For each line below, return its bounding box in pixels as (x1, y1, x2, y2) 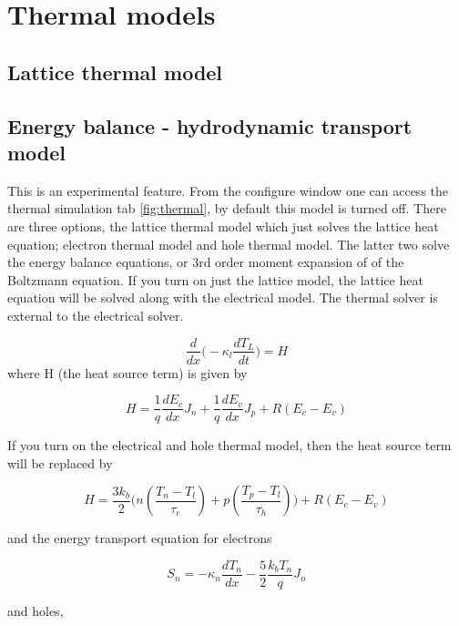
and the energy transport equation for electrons (7, 529, 272, 548)
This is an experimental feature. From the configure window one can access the (7, 180, 449, 200)
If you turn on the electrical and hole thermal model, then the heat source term (7, 436, 452, 455)
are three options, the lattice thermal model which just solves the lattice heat (7, 216, 439, 235)
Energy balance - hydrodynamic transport (7, 111, 413, 139)
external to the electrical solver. (7, 305, 184, 324)
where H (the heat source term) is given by (7, 363, 248, 382)
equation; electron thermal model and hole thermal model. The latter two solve (7, 234, 450, 253)
